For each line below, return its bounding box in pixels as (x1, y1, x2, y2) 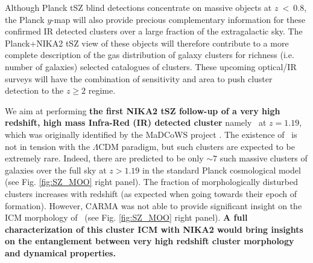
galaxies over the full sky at (5, 163, 107, 176)
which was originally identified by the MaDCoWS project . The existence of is (5, 128, 297, 140)
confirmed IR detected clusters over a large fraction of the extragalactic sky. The (5, 25, 303, 37)
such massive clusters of (220, 152, 308, 164)
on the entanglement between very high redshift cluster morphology (5, 235, 294, 247)
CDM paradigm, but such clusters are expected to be (98, 140, 295, 152)
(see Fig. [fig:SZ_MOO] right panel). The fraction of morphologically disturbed (5, 175, 298, 188)
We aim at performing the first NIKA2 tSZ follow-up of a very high (5, 104, 280, 117)
